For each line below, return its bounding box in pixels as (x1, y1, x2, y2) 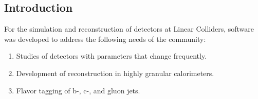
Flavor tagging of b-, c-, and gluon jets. (16, 85, 140, 95)
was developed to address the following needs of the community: (4, 33, 206, 44)
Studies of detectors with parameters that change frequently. (16, 51, 207, 61)
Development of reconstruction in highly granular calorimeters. (16, 67, 214, 78)
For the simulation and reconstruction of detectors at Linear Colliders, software (4, 23, 254, 34)
